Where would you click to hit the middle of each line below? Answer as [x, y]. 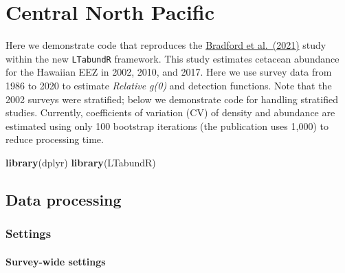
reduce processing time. [55, 139]
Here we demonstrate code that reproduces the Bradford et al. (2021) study [166, 45]
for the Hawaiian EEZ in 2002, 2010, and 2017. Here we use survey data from [169, 72]
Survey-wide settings [56, 261]
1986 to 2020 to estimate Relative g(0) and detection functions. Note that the [169, 85]
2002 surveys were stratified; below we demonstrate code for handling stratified [172, 99]
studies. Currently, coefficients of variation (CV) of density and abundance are [170, 112]
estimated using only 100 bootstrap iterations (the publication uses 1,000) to [167, 125]
